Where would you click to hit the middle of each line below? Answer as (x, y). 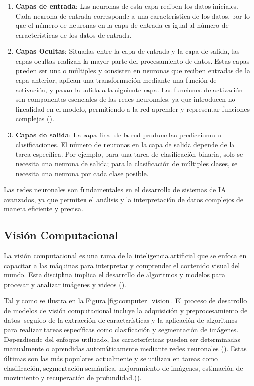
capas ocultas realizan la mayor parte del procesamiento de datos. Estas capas (132, 60)
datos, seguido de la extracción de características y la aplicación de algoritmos (121, 320)
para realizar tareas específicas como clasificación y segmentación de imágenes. (121, 329)
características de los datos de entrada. (74, 34)
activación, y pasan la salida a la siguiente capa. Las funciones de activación (129, 89)
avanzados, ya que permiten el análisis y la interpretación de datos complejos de (124, 199)
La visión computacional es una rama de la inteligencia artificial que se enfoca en (125, 256)
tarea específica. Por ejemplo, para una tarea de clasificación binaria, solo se (129, 154)
